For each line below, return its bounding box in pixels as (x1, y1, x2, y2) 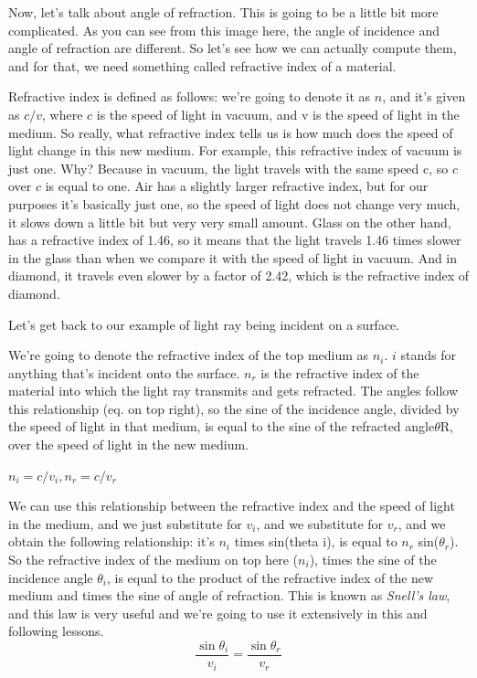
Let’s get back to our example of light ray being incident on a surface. (8, 314, 400, 334)
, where (42, 104, 83, 123)
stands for (400, 345, 456, 365)
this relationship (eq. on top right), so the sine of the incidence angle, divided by (8, 398, 460, 418)
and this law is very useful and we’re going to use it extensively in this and (8, 603, 428, 622)
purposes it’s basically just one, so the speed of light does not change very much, (8, 194, 461, 213)
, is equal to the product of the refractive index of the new (106, 567, 434, 587)
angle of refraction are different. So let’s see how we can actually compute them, (8, 38, 457, 58)
